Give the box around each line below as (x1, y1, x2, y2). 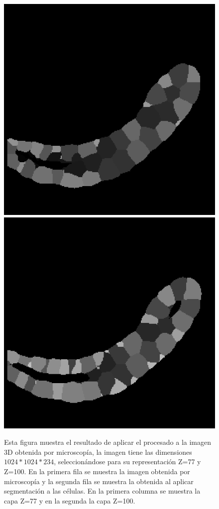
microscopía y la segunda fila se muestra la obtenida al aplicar (4, 476, 194, 486)
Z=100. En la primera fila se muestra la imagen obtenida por (4, 466, 190, 476)
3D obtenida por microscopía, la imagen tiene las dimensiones (4, 446, 192, 457)
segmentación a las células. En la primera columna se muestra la (4, 486, 201, 496)
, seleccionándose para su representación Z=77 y (54, 456, 201, 467)
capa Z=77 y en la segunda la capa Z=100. (4, 495, 135, 506)
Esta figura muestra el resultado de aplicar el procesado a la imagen (4, 437, 212, 447)
